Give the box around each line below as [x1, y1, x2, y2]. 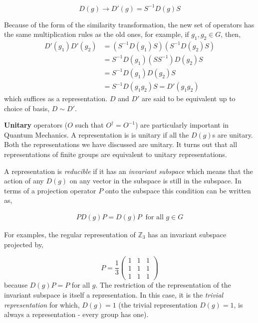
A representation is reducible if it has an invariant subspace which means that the [4, 165, 253, 176]
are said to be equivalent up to [142, 93, 236, 104]
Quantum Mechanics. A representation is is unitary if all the [4, 129, 189, 140]
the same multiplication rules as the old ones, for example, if [4, 29, 189, 39]
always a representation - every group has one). [4, 309, 149, 320]
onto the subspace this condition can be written [105, 185, 251, 195]
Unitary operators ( [4, 120, 68, 130]
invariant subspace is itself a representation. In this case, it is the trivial [4, 289, 224, 300]
